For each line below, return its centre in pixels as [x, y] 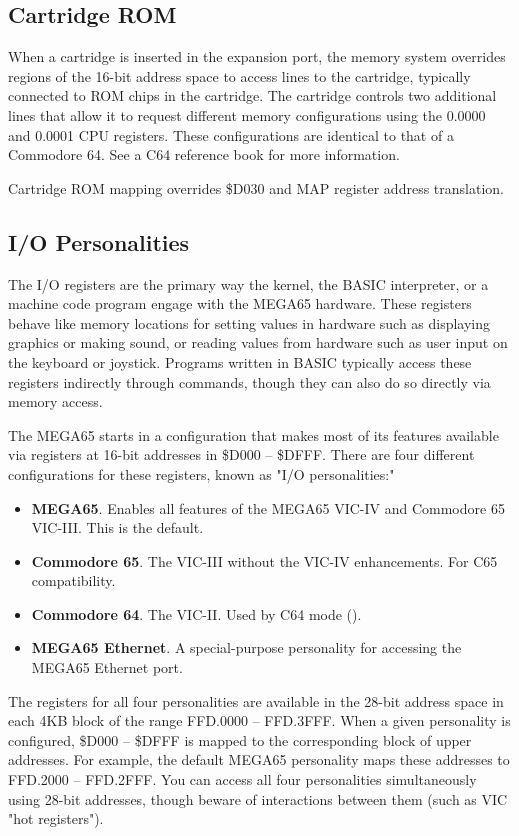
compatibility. [73, 580]
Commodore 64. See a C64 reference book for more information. [204, 154]
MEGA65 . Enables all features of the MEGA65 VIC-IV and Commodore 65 [268, 507]
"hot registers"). [56, 818]
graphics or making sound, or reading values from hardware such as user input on [258, 342]
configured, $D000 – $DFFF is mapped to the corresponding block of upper [240, 739]
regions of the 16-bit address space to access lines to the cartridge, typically [239, 75]
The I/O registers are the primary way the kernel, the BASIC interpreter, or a [248, 283]
